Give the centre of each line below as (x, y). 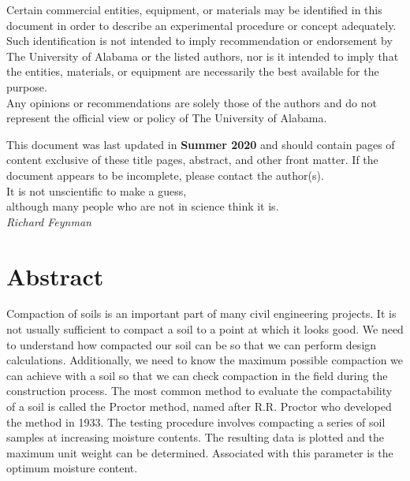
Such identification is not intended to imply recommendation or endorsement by (199, 41)
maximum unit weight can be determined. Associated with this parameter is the (200, 452)
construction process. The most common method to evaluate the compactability (199, 391)
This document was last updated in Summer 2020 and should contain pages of (201, 144)
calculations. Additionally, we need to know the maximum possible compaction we (205, 360)
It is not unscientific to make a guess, (97, 190)
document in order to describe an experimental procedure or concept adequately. (201, 25)
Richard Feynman (49, 221)
